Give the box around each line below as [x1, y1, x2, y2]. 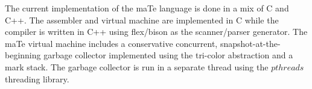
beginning [5, 49, 41, 61]
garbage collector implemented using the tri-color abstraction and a [43, 49, 293, 61]
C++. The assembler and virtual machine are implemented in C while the [5, 13, 279, 26]
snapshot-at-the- [220, 37, 281, 49]
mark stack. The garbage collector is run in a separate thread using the [5, 60, 269, 73]
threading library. [5, 72, 69, 85]
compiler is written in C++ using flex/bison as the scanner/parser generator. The [5, 25, 308, 38]
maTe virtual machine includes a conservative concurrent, [5, 37, 218, 49]
